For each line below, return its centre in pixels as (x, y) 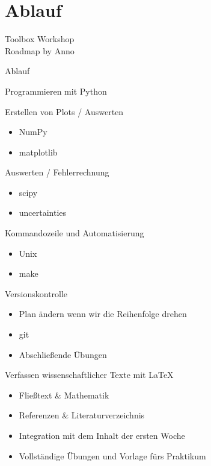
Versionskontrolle (36, 293)
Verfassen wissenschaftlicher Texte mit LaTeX (89, 375)
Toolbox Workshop (40, 39)
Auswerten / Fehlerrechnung (57, 172)
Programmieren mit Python (56, 91)
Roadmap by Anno (40, 50)
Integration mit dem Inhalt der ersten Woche (102, 435)
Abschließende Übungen (63, 354)
